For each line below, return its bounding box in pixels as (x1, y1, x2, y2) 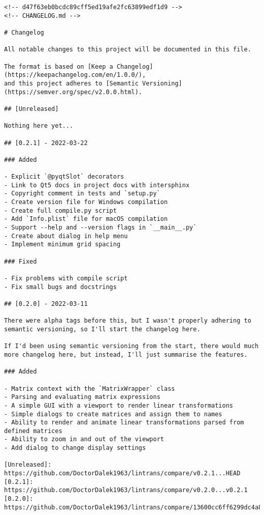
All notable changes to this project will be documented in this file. (4, 46, 251, 53)
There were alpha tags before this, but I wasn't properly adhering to (4, 317, 251, 325)
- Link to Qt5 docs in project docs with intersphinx (4, 181, 190, 189)
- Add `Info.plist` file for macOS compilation (4, 215, 168, 223)
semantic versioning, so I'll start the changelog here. (4, 325, 201, 333)
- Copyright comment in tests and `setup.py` (4, 190, 160, 197)
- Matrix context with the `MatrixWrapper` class (4, 385, 175, 392)
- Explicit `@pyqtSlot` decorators (4, 173, 124, 181)
